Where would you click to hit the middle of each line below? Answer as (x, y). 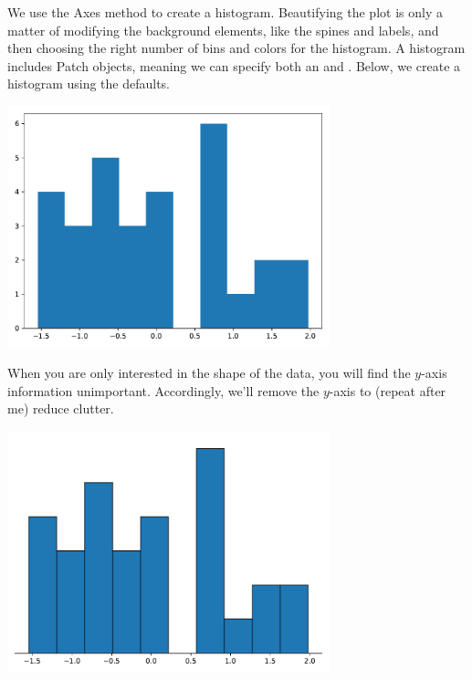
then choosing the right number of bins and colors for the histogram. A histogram (236, 48)
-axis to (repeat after (388, 390)
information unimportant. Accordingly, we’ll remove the (163, 390)
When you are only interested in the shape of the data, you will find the (209, 373)
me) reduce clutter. (61, 408)
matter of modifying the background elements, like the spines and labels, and (223, 30)
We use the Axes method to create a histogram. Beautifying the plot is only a (225, 12)
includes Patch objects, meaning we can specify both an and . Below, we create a (234, 65)
